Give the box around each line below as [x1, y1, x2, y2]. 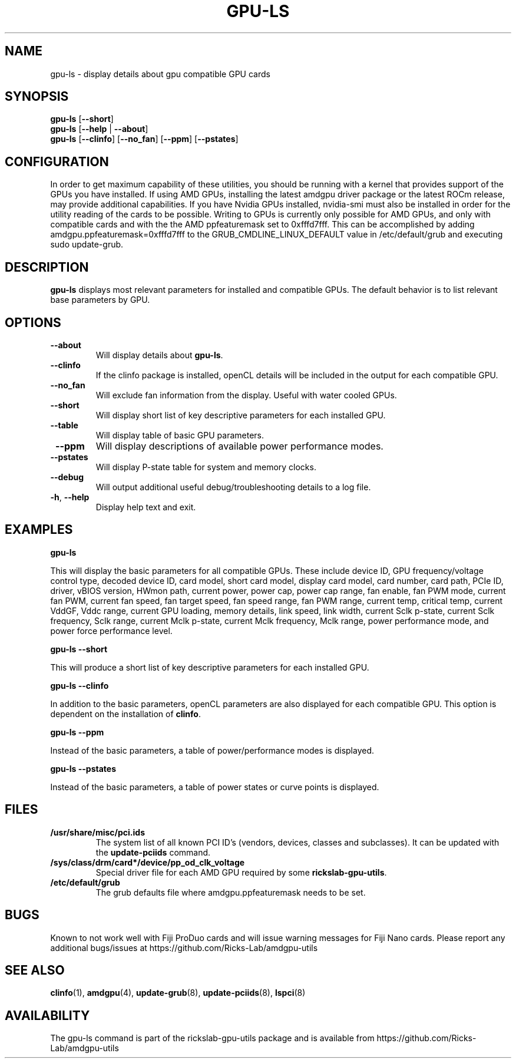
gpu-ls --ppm [50, 727, 104, 737]
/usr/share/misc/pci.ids [50, 827, 145, 837]
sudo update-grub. [50, 239, 124, 250]
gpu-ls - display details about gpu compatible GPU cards [50, 68, 270, 79]
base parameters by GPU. [50, 295, 150, 305]
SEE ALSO [5, 962, 65, 978]
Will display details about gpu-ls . [95, 349, 223, 360]
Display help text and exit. [95, 501, 196, 512]
